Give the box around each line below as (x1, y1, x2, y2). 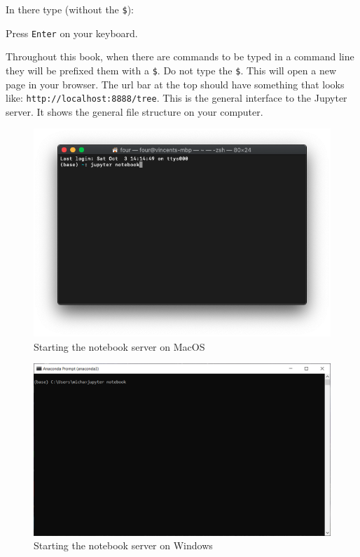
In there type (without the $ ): (6, 2, 134, 16)
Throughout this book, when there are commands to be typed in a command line (6, 49, 354, 64)
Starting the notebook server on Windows (34, 538, 213, 553)
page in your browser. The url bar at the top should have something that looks (6, 76, 345, 91)
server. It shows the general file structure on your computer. (6, 104, 263, 119)
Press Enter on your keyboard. (6, 25, 138, 40)
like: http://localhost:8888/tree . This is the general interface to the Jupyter (6, 90, 347, 105)
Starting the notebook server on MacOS (34, 339, 205, 354)
